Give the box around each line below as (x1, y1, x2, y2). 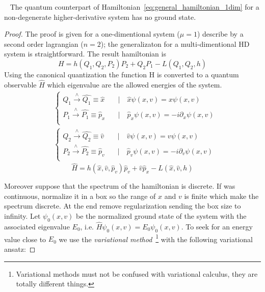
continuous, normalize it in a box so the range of (4, 190, 156, 201)
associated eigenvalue (4, 221, 70, 232)
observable (4, 79, 37, 90)
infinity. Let (4, 211, 41, 221)
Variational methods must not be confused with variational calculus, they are (16, 268, 258, 279)
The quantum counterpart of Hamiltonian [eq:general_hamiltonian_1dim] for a (10, 2, 259, 12)
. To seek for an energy (181, 221, 253, 232)
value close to (4, 233, 46, 244)
